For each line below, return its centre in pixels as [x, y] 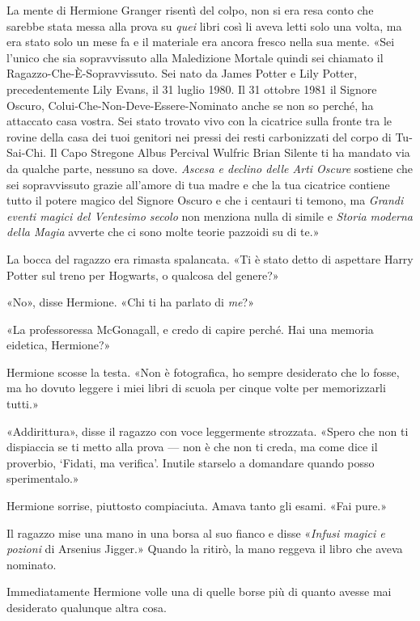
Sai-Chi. [27, 152]
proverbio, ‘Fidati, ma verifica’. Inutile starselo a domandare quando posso [191, 462]
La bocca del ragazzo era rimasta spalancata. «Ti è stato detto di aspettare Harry [210, 258]
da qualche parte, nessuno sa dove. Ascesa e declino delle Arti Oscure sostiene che [210, 168]
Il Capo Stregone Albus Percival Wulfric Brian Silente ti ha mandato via [230, 152]
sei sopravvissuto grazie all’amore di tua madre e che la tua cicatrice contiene [198, 184]
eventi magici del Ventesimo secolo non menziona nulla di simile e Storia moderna [210, 215]
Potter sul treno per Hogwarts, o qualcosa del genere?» [143, 275]
